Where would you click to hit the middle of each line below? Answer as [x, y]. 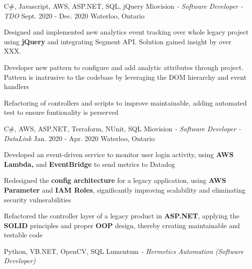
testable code [23, 235]
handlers [17, 86]
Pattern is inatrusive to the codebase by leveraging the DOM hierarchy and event [125, 77]
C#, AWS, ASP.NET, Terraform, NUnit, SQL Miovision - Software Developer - [123, 128]
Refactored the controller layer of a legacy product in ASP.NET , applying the [122, 216]
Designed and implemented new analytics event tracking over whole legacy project [126, 32]
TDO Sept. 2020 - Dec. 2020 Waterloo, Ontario [74, 15]
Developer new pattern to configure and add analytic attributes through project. [124, 67]
